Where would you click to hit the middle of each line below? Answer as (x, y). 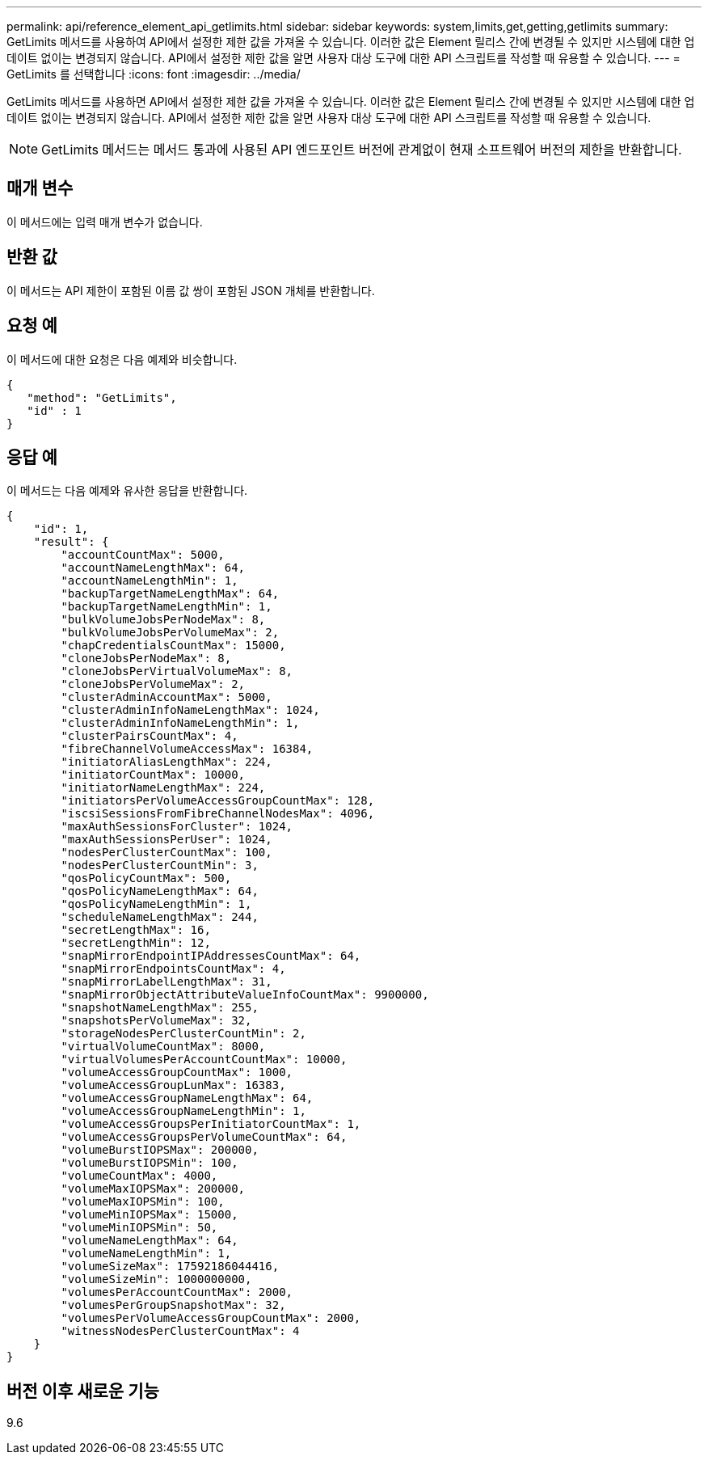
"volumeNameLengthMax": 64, (150, 1241)
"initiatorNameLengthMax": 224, (163, 788)
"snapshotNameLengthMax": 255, (160, 1008)
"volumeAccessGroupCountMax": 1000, (177, 1073)
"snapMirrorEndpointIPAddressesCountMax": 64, (211, 956)
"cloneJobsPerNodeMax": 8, (146, 659)
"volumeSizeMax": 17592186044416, (170, 1267)
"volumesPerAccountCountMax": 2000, (177, 1292)
